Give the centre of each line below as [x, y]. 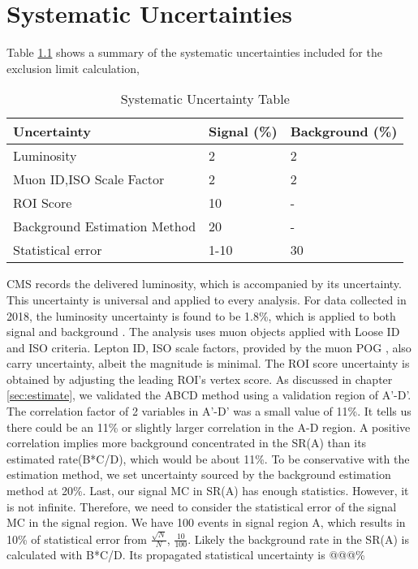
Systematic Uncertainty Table [205, 99]
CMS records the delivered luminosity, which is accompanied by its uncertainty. [204, 284]
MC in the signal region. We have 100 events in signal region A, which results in [206, 522]
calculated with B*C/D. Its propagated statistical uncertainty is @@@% [186, 555]
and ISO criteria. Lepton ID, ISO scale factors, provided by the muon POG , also [209, 347]
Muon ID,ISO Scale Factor [89, 179]
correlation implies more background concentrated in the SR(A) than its [187, 443]
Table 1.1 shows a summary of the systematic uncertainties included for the [194, 52]
